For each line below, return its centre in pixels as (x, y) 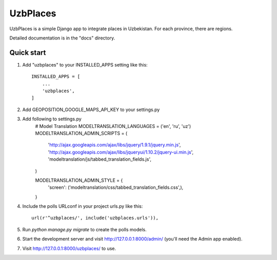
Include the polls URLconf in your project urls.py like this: (83, 206)
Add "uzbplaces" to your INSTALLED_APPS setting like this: (85, 64)
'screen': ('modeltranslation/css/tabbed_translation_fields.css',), (116, 187)
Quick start (28, 52)
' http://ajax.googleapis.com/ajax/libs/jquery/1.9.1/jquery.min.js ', (114, 145)
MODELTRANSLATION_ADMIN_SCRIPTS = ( (81, 133)
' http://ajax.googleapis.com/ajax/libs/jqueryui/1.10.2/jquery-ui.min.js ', (121, 152)
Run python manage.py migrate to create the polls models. (84, 229)
